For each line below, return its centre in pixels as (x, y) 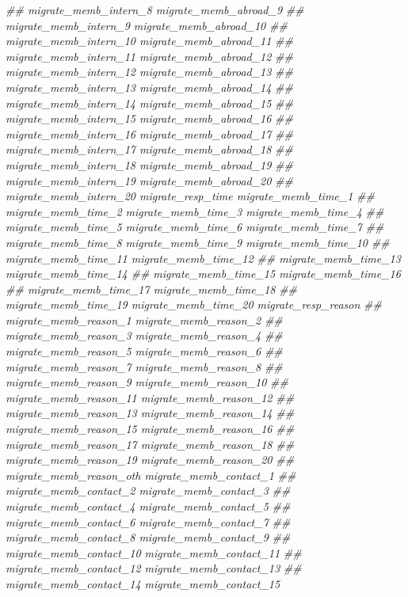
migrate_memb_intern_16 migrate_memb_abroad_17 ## (150, 133)
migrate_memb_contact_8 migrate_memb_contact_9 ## (148, 537)
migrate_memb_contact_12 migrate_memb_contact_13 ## (154, 568)
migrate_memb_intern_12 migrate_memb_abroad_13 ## (150, 72)
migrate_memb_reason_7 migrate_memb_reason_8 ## (144, 366)
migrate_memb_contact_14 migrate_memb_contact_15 (143, 583)
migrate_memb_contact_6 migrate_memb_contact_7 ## (148, 521)
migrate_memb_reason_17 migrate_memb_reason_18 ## (150, 444)
